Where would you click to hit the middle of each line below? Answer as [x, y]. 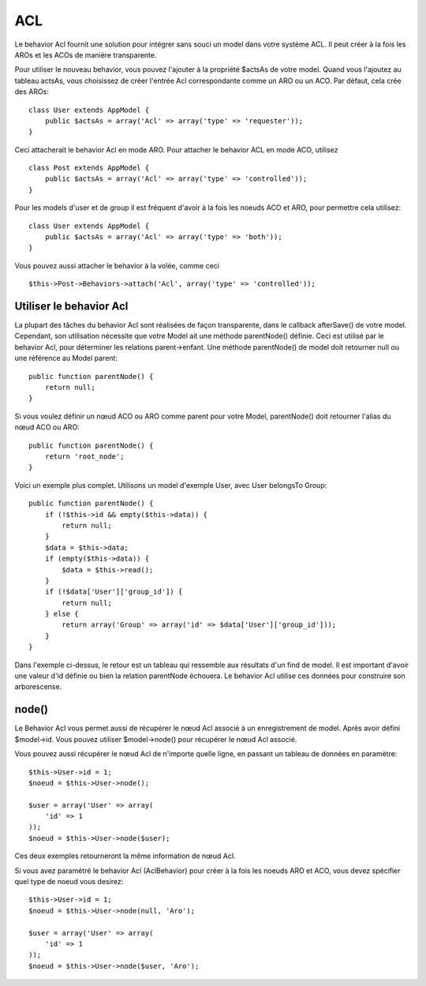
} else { [62, 614]
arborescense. [38, 687]
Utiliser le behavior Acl [71, 306]
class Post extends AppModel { [89, 168]
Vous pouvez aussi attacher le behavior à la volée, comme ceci [117, 265]
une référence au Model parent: [66, 358]
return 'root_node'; [84, 457]
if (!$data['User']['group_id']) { [114, 592]
